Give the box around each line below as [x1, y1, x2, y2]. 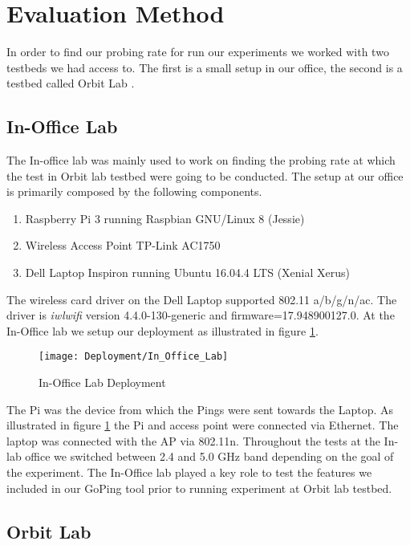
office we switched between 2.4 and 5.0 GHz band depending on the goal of [25, 448, 394, 465]
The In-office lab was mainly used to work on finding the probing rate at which [6, 152, 396, 169]
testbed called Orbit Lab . [6, 75, 135, 92]
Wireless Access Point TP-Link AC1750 [25, 237, 221, 254]
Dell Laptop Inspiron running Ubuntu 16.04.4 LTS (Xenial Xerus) [25, 264, 351, 281]
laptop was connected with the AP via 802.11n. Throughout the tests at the [6, 432, 380, 449]
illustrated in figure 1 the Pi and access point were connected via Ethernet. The [6, 417, 399, 433]
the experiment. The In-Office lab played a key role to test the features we [6, 464, 372, 481]
